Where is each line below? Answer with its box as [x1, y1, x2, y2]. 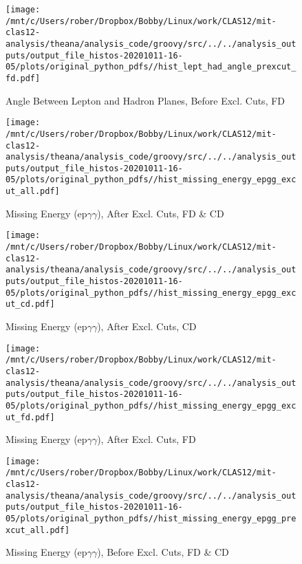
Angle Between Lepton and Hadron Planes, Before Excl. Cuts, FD [6, 93, 285, 107]
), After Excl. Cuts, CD [97, 318, 197, 333]
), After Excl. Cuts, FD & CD [97, 206, 224, 220]
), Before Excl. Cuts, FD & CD [97, 545, 229, 559]
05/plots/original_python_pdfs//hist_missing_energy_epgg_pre [6, 514, 296, 524]
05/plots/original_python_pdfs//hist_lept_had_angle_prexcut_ [6, 62, 296, 72]
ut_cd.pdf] [6, 299, 55, 310]
